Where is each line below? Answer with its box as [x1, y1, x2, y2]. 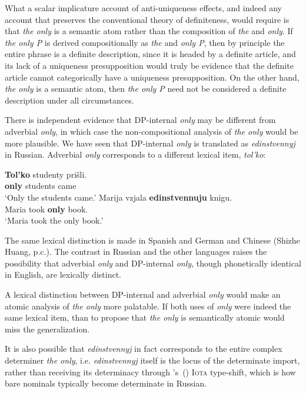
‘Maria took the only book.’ [5, 214, 104, 227]
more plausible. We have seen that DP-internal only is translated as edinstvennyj [5, 136, 295, 149]
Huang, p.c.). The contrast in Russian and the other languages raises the [5, 245, 267, 258]
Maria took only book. [5, 202, 88, 215]
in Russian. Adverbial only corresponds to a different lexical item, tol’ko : [5, 148, 266, 161]
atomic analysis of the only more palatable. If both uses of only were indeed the [5, 299, 291, 312]
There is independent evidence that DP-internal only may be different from [5, 114, 276, 126]
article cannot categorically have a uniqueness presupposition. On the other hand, [5, 71, 300, 83]
